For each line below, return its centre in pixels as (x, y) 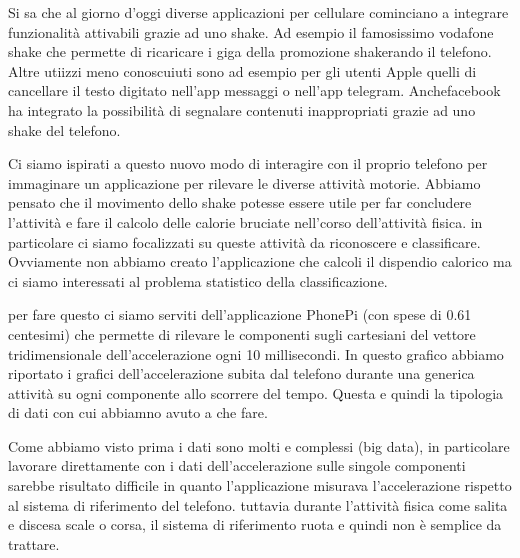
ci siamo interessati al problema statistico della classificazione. (198, 280)
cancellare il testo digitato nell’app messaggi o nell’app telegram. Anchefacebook (254, 90)
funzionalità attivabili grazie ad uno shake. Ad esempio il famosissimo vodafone (251, 31)
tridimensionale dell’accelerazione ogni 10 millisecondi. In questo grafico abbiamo (256, 353)
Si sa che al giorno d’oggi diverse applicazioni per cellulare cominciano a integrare (258, 12)
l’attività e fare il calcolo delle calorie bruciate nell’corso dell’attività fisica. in (245, 221)
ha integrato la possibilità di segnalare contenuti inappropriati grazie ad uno (242, 109)
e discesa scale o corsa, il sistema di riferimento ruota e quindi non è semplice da (255, 524)
